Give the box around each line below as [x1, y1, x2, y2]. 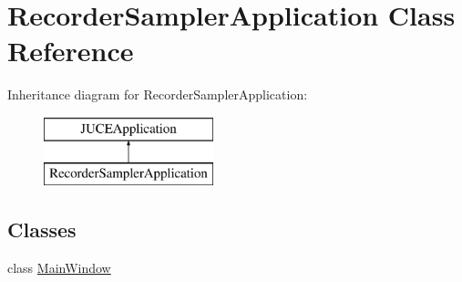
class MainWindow [7, 258, 111, 277]
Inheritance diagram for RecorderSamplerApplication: [7, 85, 308, 104]
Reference [7, 32, 134, 69]
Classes [7, 215, 77, 244]
